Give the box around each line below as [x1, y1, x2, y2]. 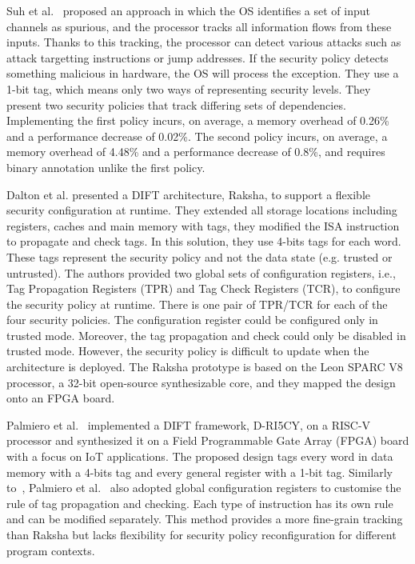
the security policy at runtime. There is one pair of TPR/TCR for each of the [6, 295, 388, 312]
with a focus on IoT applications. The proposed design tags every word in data [6, 448, 393, 465]
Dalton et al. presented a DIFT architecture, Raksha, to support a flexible [6, 186, 371, 202]
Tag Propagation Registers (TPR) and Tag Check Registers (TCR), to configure [6, 280, 401, 297]
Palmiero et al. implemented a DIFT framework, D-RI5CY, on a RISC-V [6, 416, 371, 433]
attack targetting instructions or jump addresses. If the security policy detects [6, 49, 389, 66]
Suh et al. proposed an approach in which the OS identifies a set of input [6, 2, 370, 18]
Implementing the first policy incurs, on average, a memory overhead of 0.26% [6, 112, 389, 129]
